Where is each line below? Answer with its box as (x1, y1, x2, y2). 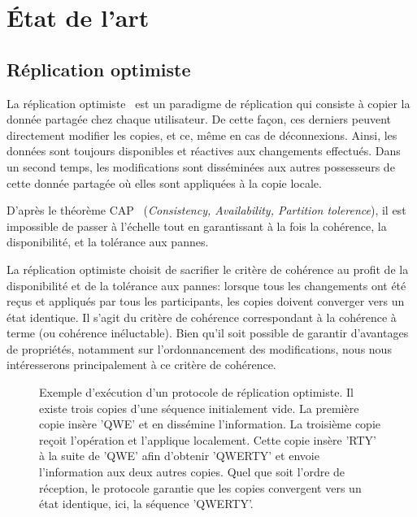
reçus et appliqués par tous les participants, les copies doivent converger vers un (7, 293, 405, 310)
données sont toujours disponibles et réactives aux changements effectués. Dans (7, 142, 401, 159)
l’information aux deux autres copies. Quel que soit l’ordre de (39, 463, 345, 480)
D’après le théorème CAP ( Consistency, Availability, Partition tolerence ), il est (7, 202, 406, 219)
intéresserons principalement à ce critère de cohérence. (7, 356, 276, 373)
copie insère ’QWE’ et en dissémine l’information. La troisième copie (39, 415, 381, 432)
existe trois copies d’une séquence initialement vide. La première (39, 399, 359, 416)
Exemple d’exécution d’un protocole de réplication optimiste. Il (39, 384, 354, 401)
